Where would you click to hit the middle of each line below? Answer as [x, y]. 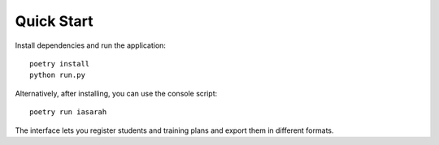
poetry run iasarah [68, 112]
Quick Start [54, 21]
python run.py [57, 75]
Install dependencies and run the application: [91, 45]
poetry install [60, 64]
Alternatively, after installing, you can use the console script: [116, 93]
